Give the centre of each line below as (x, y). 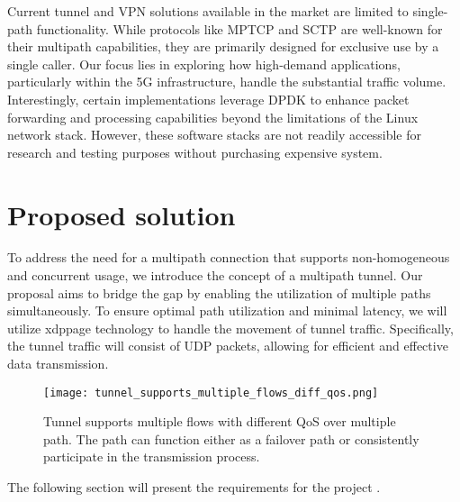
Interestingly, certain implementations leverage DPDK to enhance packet (208, 99)
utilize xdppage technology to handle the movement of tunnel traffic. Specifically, (230, 328)
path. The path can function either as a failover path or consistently (231, 438)
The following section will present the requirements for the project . (194, 487)
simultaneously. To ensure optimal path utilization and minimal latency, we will (227, 310)
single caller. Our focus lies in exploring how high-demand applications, (204, 64)
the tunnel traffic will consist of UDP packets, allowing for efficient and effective (228, 346)
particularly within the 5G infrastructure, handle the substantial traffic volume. (227, 82)
